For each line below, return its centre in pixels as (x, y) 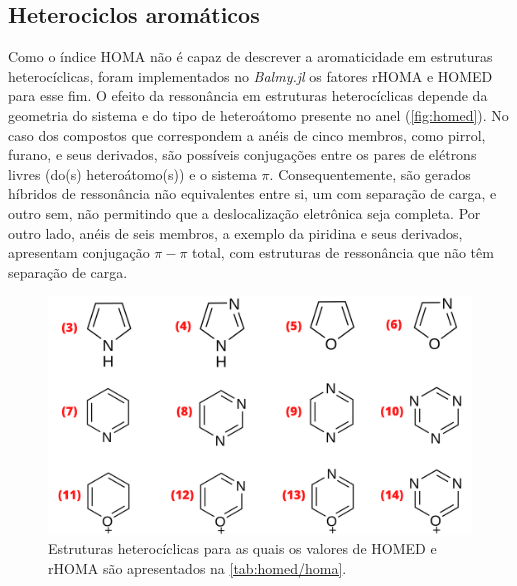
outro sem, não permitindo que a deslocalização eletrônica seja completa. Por (244, 212)
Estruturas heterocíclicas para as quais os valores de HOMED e (242, 548)
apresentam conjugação (79, 252)
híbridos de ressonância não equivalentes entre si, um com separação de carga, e (252, 193)
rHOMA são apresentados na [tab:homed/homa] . (197, 568)
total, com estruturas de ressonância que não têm (343, 252)
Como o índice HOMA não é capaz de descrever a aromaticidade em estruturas (250, 56)
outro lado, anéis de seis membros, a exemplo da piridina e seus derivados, (235, 232)
